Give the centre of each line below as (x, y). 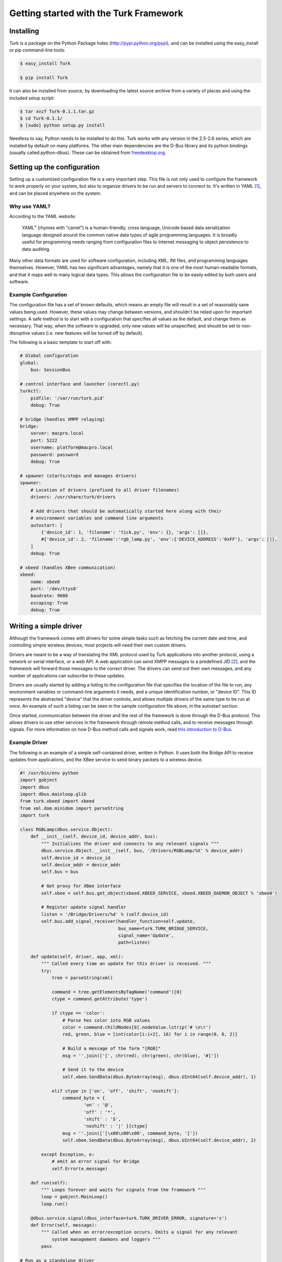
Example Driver (28, 743)
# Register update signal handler (84, 907)
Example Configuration (38, 294)
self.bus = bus (60, 872)
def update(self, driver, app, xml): (77, 957)
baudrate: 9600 (49, 596)
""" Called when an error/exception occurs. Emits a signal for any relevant (139, 1232)
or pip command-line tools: (37, 50)
